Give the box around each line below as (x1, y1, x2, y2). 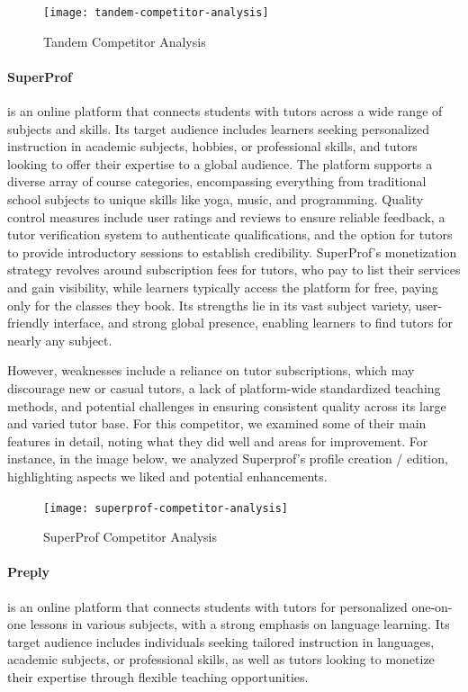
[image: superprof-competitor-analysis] (43, 501, 289, 515)
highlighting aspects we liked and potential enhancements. (7, 466, 328, 485)
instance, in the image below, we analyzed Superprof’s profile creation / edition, (7, 449, 448, 468)
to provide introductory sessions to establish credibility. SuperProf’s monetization (7, 242, 457, 261)
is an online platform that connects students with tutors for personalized (7, 597, 408, 616)
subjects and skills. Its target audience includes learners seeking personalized (7, 119, 430, 138)
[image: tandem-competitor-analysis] (43, 6, 269, 19)
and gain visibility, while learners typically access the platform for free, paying (7, 277, 438, 296)
